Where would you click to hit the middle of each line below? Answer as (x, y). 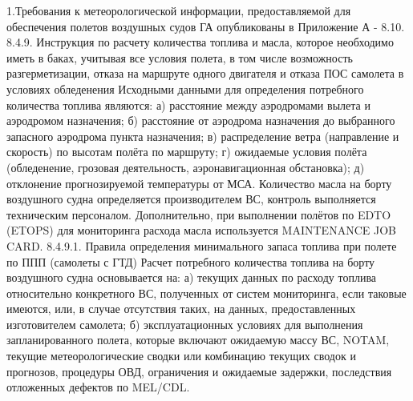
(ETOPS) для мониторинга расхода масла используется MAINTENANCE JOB (201, 230)
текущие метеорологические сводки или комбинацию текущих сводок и (181, 356)
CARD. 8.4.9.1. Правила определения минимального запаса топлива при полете (202, 245)
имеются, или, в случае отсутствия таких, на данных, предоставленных (181, 309)
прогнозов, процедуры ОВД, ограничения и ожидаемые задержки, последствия (199, 371)
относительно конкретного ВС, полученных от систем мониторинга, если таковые (206, 293)
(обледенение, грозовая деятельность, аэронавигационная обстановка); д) (186, 167)
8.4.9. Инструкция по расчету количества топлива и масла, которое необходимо (200, 42)
